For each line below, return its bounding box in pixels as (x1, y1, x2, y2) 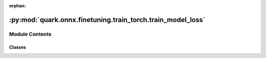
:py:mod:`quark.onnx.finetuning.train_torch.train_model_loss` (9, 15, 205, 24)
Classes (9, 44, 27, 50)
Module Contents (9, 30, 52, 37)
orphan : (9, 3, 26, 8)
